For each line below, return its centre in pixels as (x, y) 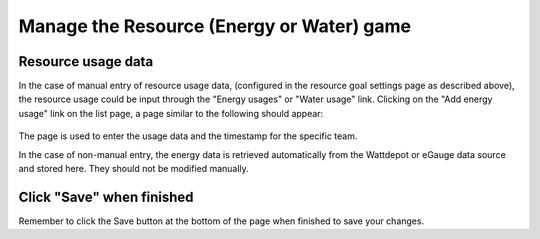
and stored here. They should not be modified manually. (133, 169)
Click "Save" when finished (106, 196)
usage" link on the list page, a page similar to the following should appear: (171, 113)
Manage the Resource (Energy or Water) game (215, 26)
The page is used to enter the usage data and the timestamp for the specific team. (188, 136)
